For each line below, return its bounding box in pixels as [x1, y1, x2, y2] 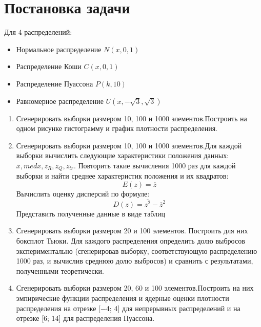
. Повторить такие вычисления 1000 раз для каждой [73, 160, 236, 170]
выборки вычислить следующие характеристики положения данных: [16, 150, 229, 161]
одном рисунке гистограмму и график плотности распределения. [16, 123, 218, 134]
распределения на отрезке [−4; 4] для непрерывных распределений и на [16, 302, 240, 313]
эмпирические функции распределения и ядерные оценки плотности [16, 292, 229, 303]
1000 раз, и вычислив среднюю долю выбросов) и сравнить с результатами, [16, 255, 253, 266]
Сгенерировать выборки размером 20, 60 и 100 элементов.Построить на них [16, 282, 254, 293]
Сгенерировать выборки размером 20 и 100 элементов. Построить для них [16, 225, 248, 236]
